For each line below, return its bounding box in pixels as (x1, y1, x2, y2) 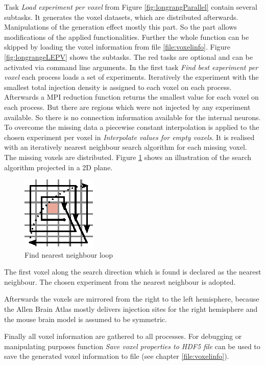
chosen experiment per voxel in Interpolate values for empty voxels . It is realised (4, 131, 255, 142)
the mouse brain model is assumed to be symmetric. (4, 313, 167, 324)
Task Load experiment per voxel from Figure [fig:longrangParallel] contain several (4, 2, 257, 12)
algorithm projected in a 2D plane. (4, 162, 113, 172)
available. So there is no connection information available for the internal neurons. (4, 111, 261, 122)
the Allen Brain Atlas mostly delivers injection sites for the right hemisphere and (4, 304, 258, 314)
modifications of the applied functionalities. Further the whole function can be (4, 31, 249, 42)
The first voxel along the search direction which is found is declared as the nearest (4, 266, 261, 277)
